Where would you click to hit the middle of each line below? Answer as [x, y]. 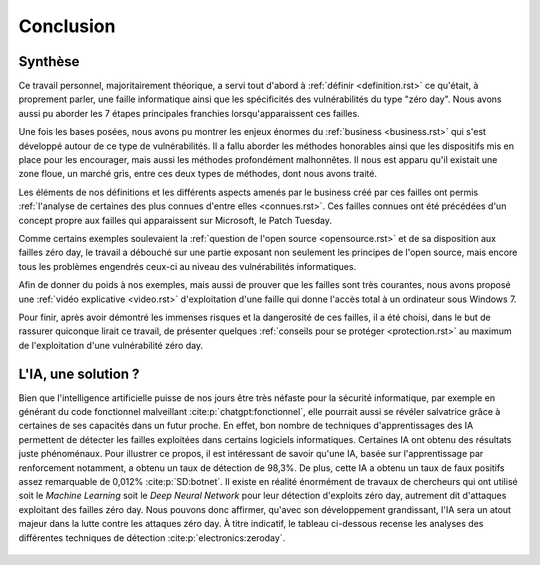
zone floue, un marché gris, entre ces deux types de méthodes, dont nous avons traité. [197, 174]
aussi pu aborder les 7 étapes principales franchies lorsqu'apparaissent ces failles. [189, 113]
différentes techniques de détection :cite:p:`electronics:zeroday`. [152, 537]
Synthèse [49, 61]
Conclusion [67, 26]
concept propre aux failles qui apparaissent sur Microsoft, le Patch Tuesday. [175, 220]
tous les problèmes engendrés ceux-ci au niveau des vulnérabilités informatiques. [187, 266]
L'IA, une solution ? [79, 373]
